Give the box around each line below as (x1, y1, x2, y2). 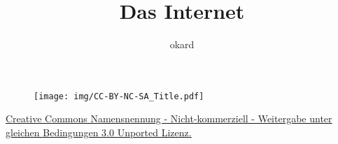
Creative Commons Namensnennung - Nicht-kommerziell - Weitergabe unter (6, 111, 332, 126)
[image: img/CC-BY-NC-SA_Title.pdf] (34, 91, 204, 101)
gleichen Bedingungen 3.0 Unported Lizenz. (6, 124, 192, 139)
